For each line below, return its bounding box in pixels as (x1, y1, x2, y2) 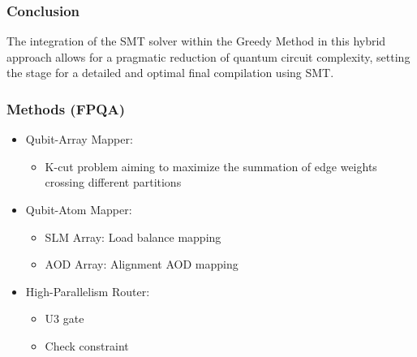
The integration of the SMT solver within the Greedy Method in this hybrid (6, 32, 386, 49)
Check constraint (45, 337, 129, 354)
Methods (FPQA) (6, 98, 126, 118)
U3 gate (45, 310, 84, 327)
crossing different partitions (45, 174, 182, 191)
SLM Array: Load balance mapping (45, 228, 221, 245)
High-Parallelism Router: (25, 282, 150, 299)
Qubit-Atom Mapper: (25, 201, 132, 217)
